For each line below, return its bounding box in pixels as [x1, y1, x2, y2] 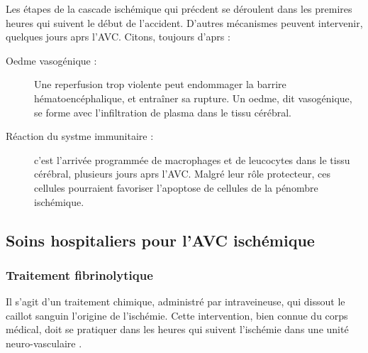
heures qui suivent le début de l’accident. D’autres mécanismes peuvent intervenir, [6, 15, 363, 30]
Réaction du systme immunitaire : [6, 129, 154, 143]
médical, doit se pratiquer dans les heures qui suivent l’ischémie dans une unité [6, 322, 349, 337]
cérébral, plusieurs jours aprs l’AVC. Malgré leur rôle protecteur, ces [34, 166, 331, 181]
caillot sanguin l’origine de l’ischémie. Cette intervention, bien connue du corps [6, 308, 348, 322]
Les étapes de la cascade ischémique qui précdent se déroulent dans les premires [6, 1, 352, 16]
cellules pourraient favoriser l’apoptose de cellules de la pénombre [34, 180, 318, 195]
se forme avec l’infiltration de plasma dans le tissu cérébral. [34, 104, 291, 119]
